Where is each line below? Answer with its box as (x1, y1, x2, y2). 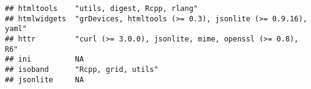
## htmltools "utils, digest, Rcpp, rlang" (5, 4, 198, 13)
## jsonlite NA (5, 75, 84, 84)
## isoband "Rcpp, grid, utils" (5, 65, 159, 74)
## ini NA (5, 55, 84, 64)
